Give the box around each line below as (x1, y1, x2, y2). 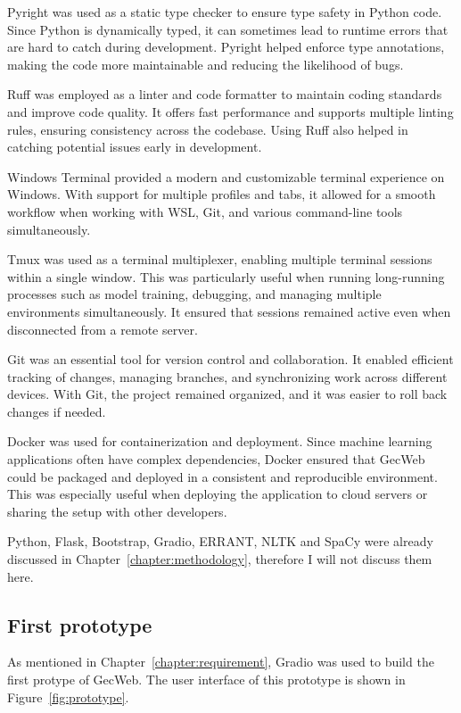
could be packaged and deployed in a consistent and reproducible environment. (7, 467, 438, 485)
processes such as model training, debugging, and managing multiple (7, 285, 382, 303)
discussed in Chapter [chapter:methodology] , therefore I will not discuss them (7, 550, 432, 568)
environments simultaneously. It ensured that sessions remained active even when (7, 302, 451, 320)
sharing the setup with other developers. (7, 502, 227, 520)
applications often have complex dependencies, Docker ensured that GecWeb (7, 450, 425, 468)
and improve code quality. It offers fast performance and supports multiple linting (7, 102, 454, 120)
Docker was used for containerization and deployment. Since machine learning (7, 432, 432, 451)
